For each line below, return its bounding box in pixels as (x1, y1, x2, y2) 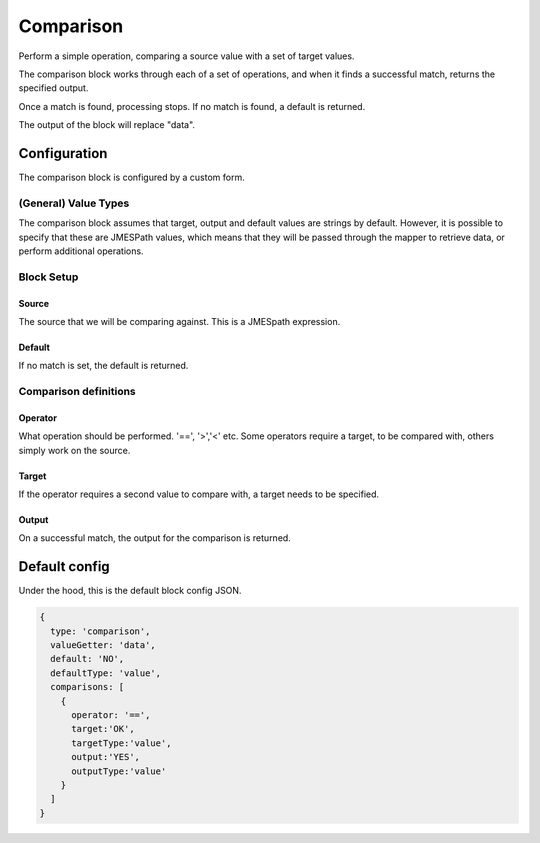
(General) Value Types (18, 196, 130, 210)
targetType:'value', (71, 737, 172, 749)
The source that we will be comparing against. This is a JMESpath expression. (18, 315, 341, 327)
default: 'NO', (50, 653, 125, 665)
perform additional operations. (18, 245, 144, 257)
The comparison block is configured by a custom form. (18, 171, 245, 184)
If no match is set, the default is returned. (18, 360, 189, 372)
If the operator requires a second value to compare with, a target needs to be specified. (18, 488, 380, 500)
